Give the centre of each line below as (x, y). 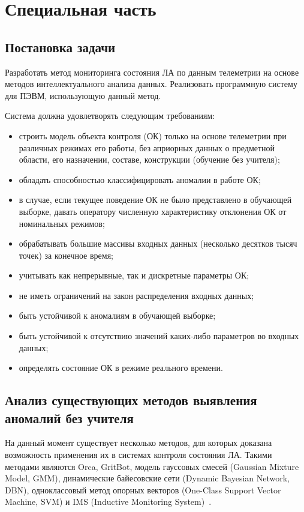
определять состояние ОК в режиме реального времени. (121, 368)
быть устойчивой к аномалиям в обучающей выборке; (117, 315)
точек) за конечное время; (66, 255)
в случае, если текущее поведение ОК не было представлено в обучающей (155, 200)
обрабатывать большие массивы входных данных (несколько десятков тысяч (158, 243)
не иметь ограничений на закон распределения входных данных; (136, 295)
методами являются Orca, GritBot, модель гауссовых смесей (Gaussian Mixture (152, 466)
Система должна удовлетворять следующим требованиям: (110, 116)
